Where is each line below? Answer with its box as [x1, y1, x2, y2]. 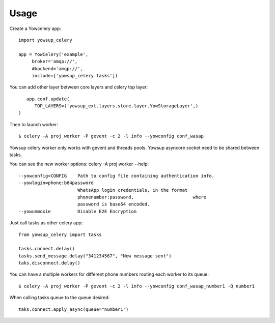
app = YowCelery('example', [18, 51, 89, 57]
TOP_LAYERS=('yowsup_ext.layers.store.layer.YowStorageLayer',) [34, 103, 199, 109]
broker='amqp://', [32, 58, 78, 65]
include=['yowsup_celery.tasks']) [32, 73, 118, 78]
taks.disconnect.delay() [18, 260, 80, 266]
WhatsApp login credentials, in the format [77, 187, 188, 193]
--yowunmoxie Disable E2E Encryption [18, 209, 137, 214]
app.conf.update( [26, 96, 70, 102]
